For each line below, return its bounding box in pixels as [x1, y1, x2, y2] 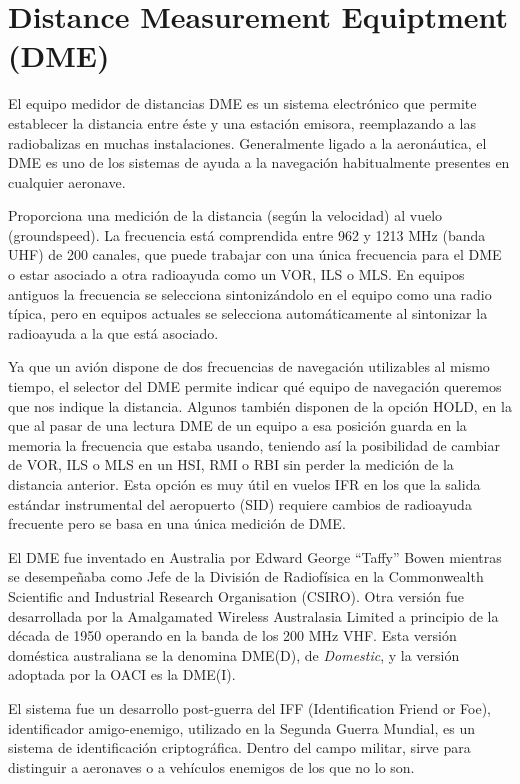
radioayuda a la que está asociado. [8, 322, 219, 343]
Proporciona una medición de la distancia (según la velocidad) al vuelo [8, 205, 443, 226]
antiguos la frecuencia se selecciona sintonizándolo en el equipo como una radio [8, 283, 492, 304]
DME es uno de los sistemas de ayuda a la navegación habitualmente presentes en [8, 152, 510, 173]
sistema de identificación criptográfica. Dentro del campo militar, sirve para [8, 737, 471, 758]
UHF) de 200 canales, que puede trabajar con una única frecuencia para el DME [8, 244, 502, 265]
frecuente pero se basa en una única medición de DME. [8, 513, 346, 534]
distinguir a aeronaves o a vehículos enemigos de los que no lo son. [8, 756, 415, 777]
